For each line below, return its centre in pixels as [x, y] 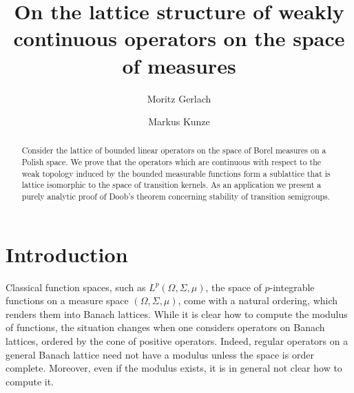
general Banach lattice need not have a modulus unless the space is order [160, 354]
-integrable [292, 287]
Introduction [67, 254]
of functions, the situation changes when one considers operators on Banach [165, 327]
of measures [179, 65]
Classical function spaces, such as [76, 287]
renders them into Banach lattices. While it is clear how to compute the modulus [177, 314]
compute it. [30, 381]
